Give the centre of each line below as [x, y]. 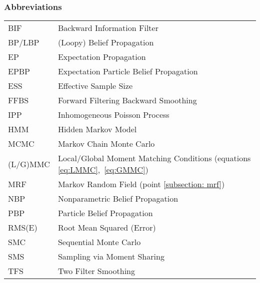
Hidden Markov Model [97, 129]
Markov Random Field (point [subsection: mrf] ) [141, 184]
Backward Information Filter [108, 28]
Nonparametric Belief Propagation [118, 199]
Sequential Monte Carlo [99, 242]
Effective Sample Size [95, 86]
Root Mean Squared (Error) [107, 228]
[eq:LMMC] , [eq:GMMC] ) [103, 170]
